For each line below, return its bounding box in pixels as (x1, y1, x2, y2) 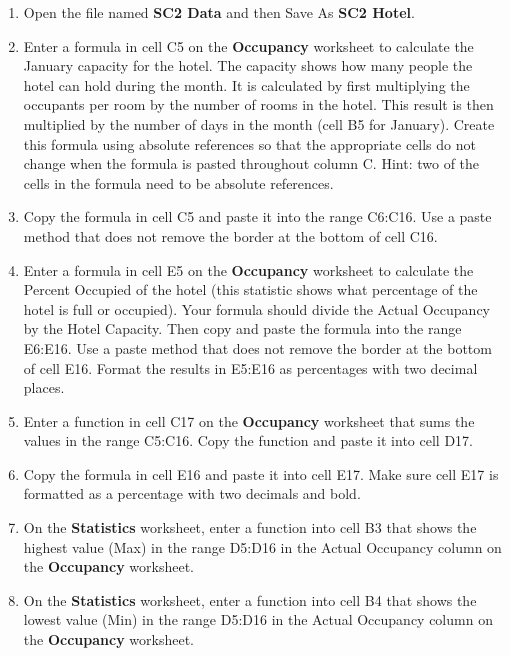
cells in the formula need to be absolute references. (23, 172, 334, 193)
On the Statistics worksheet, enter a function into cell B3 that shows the (23, 517, 477, 538)
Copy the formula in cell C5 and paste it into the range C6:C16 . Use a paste (23, 206, 492, 227)
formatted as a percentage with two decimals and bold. (23, 483, 361, 504)
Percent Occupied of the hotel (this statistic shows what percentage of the (23, 279, 478, 300)
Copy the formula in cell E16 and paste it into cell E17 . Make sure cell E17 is (23, 463, 499, 484)
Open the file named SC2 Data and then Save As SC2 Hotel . (23, 2, 415, 22)
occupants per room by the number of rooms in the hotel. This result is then (23, 94, 494, 115)
